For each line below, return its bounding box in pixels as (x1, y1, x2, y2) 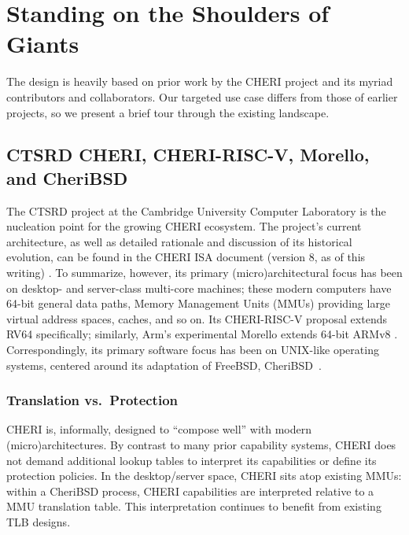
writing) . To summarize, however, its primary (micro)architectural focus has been (6, 264, 403, 281)
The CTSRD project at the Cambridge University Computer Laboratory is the (6, 202, 386, 219)
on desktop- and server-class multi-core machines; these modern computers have (6, 279, 392, 296)
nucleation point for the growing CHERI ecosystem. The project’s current (6, 218, 362, 234)
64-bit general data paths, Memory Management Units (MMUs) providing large (6, 295, 391, 312)
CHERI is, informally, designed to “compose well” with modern (6, 421, 312, 437)
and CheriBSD (6, 165, 128, 190)
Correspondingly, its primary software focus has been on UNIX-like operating (6, 341, 379, 358)
